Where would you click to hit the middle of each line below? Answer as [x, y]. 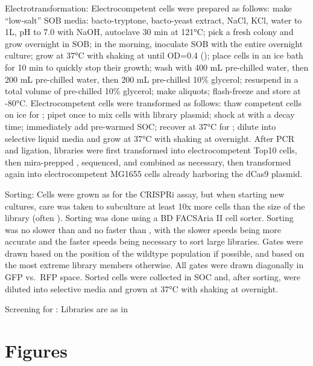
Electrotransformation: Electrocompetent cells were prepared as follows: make [148, 8]
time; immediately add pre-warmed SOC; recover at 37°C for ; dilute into [141, 126]
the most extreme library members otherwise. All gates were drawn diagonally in [154, 265]
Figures [36, 351]
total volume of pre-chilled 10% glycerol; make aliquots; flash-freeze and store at [153, 91]
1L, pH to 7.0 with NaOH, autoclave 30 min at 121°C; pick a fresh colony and [149, 32]
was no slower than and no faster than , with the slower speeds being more [143, 229]
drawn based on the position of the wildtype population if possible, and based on [155, 253]
